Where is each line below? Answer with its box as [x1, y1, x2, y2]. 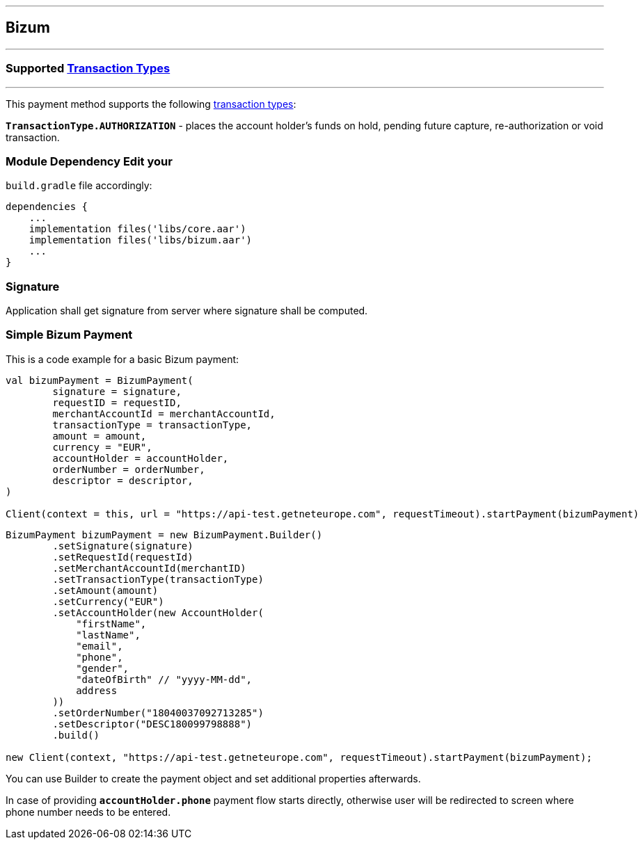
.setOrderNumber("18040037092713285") [52, 707, 264, 718]
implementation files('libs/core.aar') [29, 223, 246, 235]
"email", [76, 640, 123, 652]
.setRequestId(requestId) [52, 551, 193, 563]
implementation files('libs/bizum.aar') [29, 234, 253, 246]
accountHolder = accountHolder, [52, 452, 229, 464]
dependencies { [6, 201, 88, 213]
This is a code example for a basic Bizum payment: [6, 353, 239, 365]
